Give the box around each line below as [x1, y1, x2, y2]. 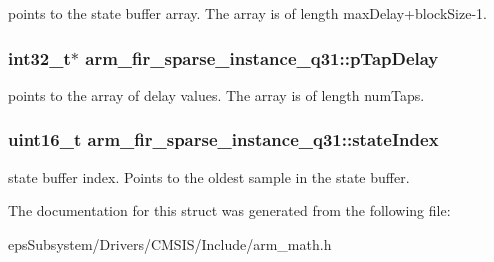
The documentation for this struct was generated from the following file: [8, 200, 451, 221]
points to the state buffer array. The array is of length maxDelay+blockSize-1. [8, 3, 487, 23]
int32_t [8, 45, 71, 70]
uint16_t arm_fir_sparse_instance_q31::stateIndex [8, 127, 439, 152]
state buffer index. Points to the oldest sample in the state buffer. [8, 166, 410, 187]
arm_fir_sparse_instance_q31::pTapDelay [85, 45, 439, 70]
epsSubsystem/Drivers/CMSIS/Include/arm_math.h [8, 233, 332, 254]
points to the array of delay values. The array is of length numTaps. [8, 84, 425, 105]
